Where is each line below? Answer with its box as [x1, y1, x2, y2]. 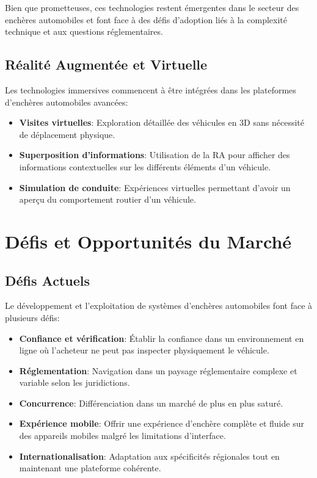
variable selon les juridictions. [19, 376, 130, 389]
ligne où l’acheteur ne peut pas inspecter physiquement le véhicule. [19, 344, 269, 357]
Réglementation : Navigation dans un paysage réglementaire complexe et [19, 364, 297, 377]
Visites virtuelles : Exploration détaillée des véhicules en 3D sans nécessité [19, 116, 304, 129]
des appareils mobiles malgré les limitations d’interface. [19, 429, 226, 442]
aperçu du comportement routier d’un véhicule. [19, 193, 196, 206]
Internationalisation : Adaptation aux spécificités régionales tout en [19, 449, 280, 462]
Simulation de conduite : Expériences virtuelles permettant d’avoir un [19, 181, 291, 194]
